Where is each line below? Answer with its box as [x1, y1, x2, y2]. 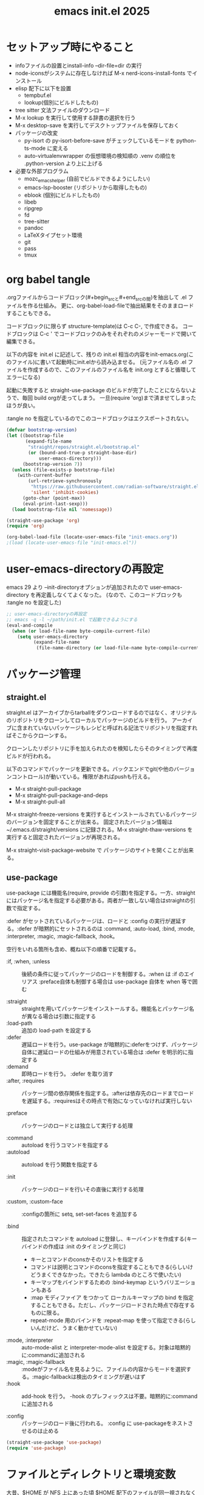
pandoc [24, 224, 44, 231]
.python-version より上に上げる [24, 160, 103, 167]
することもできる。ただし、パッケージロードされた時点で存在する [30, 1301, 195, 1308]
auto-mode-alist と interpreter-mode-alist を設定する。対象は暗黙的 [21, 1343, 191, 1351]
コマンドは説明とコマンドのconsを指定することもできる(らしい [30, 1263, 188, 1271]
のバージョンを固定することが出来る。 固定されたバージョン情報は [6, 818, 173, 826]
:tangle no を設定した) [6, 599, 62, 606]
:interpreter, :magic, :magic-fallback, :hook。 [6, 932, 118, 940]
